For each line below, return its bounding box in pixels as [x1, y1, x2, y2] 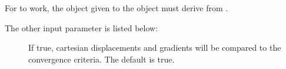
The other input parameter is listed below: [5, 21, 158, 34]
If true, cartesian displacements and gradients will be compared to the [28, 41, 281, 54]
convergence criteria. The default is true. [28, 52, 175, 65]
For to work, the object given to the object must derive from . [5, 2, 228, 14]
